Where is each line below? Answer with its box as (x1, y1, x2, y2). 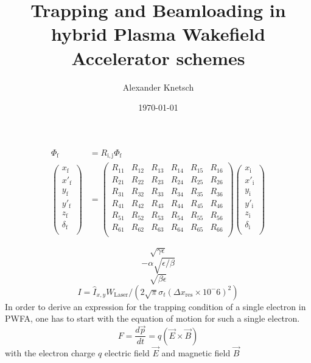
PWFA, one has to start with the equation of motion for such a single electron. (5, 312, 300, 325)
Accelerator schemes (71, 45, 245, 70)
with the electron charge (5, 346, 96, 359)
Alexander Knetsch (122, 80, 194, 93)
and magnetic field (161, 346, 231, 359)
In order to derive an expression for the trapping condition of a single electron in (5, 300, 306, 313)
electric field (104, 346, 150, 359)
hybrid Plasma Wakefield (51, 21, 265, 46)
